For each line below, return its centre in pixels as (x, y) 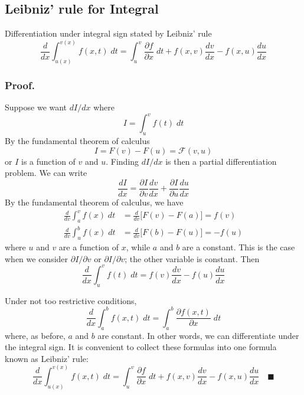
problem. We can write (46, 173)
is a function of (48, 161)
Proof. (20, 85)
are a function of (89, 247)
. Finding (122, 161)
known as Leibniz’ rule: (47, 358)
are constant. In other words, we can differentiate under (198, 335)
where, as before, (35, 335)
